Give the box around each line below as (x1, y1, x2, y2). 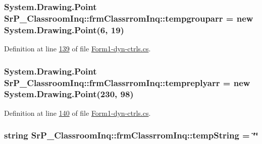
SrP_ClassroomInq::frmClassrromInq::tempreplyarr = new (4, 76, 250, 89)
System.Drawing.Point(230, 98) (4, 88, 134, 100)
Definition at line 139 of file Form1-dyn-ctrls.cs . (4, 43, 151, 54)
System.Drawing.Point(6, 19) (4, 23, 124, 36)
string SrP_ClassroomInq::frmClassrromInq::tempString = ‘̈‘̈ (4, 129, 258, 141)
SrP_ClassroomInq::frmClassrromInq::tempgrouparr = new (4, 12, 253, 24)
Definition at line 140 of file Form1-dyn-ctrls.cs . (4, 107, 151, 118)
